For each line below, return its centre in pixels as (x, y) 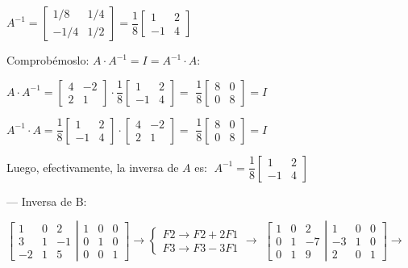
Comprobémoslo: (48, 60)
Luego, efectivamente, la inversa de (93, 167)
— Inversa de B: (47, 201)
